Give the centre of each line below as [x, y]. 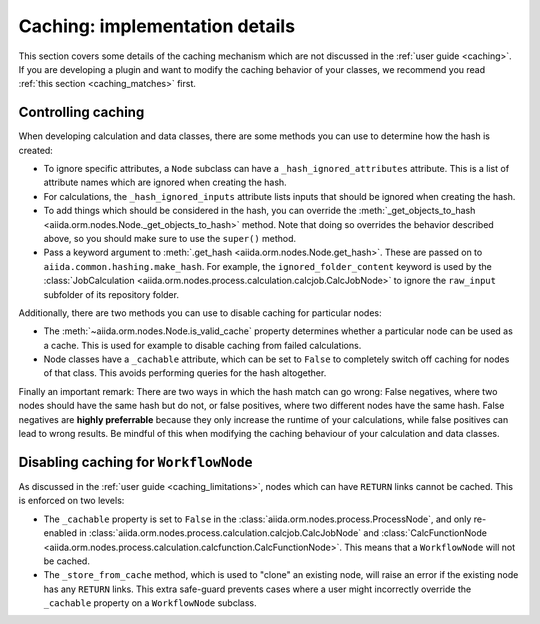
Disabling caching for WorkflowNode [135, 461]
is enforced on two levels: [71, 501]
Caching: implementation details [156, 26]
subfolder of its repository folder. [111, 294]
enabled [60, 533]
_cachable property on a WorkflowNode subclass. [150, 603]
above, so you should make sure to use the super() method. [170, 238]
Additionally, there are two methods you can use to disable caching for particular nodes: [200, 312]
